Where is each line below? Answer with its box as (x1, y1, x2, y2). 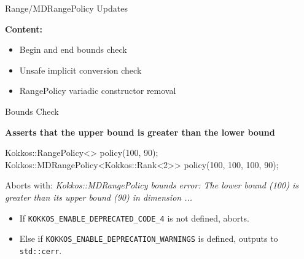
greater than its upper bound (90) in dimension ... (5, 190, 193, 203)
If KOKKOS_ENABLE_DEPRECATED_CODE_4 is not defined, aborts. (19, 211, 249, 224)
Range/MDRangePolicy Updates (5, 2, 128, 14)
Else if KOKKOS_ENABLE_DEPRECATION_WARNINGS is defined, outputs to (19, 232, 278, 245)
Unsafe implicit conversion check (19, 63, 142, 76)
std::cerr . (19, 244, 62, 257)
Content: (5, 22, 43, 35)
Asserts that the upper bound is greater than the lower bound (5, 125, 275, 138)
